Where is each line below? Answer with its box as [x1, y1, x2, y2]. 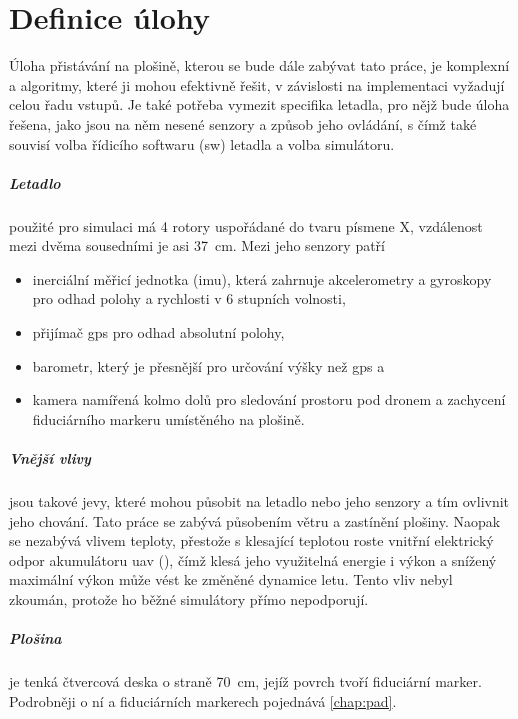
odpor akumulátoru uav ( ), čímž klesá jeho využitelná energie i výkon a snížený [9, 549, 497, 570]
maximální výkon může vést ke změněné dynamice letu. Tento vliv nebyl [9, 569, 453, 590]
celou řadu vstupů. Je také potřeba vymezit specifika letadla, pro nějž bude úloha [9, 94, 510, 115]
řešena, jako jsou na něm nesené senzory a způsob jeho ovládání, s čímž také [9, 113, 477, 134]
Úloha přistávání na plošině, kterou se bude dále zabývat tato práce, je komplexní [9, 55, 510, 76]
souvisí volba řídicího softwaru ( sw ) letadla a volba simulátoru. [9, 133, 395, 154]
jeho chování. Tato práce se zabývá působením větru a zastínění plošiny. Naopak [9, 510, 501, 531]
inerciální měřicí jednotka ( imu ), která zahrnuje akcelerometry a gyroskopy [32, 268, 492, 289]
